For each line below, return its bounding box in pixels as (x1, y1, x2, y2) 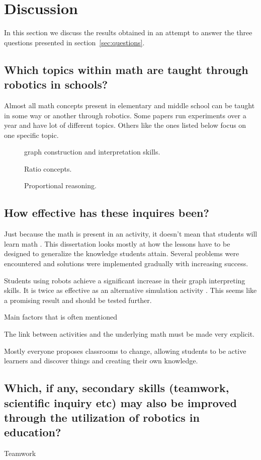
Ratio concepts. (24, 163, 72, 174)
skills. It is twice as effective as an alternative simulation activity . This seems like (4, 285, 257, 295)
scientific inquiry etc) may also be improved (4, 395, 237, 410)
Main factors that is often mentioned (4, 312, 117, 322)
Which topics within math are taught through (4, 61, 248, 77)
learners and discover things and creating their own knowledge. (4, 355, 198, 366)
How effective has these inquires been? (4, 205, 209, 220)
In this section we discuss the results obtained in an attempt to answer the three (4, 27, 252, 38)
